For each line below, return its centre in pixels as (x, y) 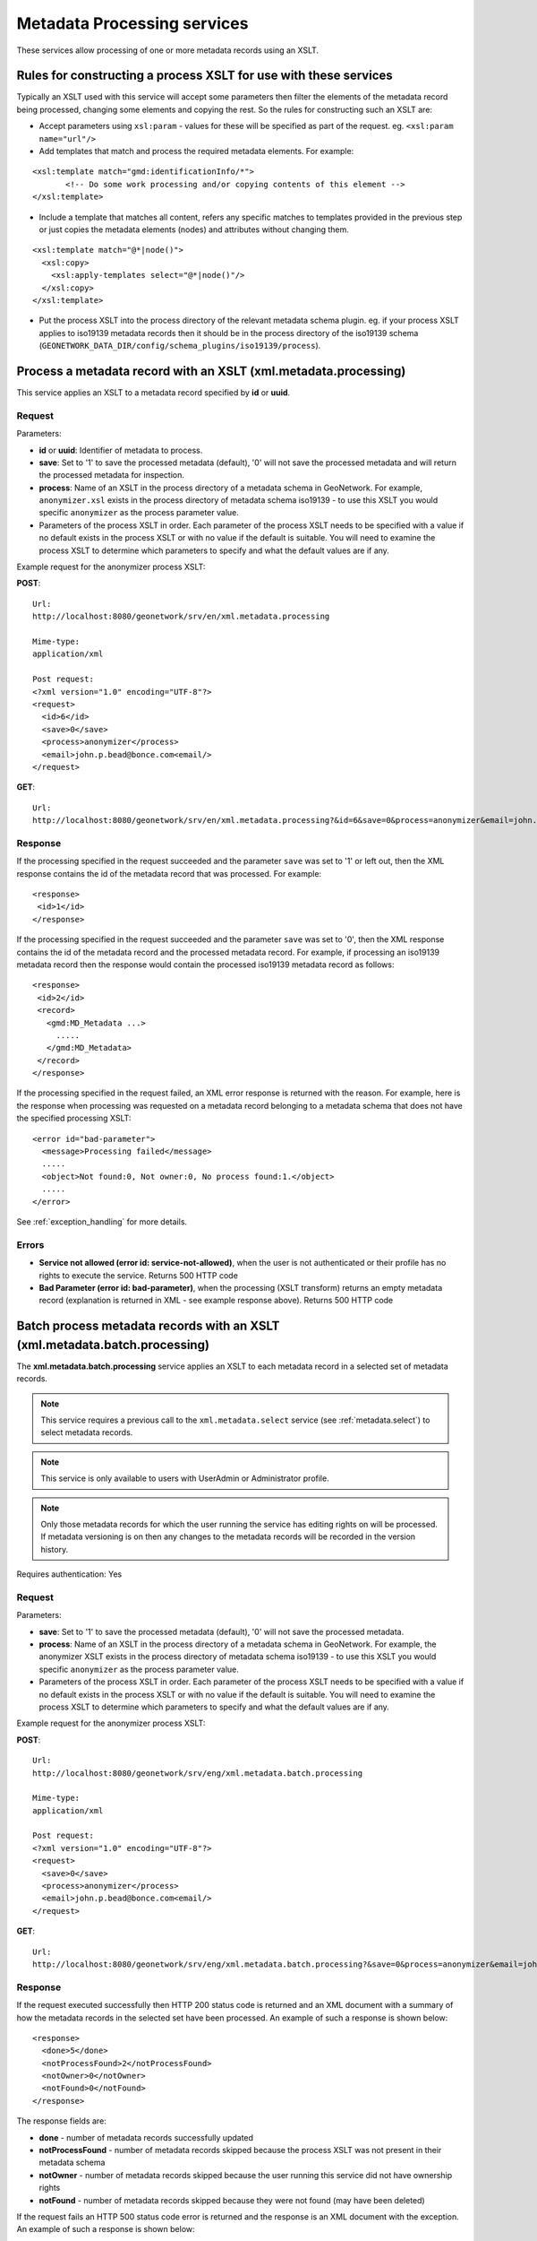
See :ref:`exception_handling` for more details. (102, 1221)
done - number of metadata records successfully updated (146, 2137)
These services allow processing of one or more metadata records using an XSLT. (168, 50)
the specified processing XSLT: (74, 1118)
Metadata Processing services (132, 23)
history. (55, 1549)
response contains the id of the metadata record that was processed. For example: (169, 873)
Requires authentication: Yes (69, 1574)
